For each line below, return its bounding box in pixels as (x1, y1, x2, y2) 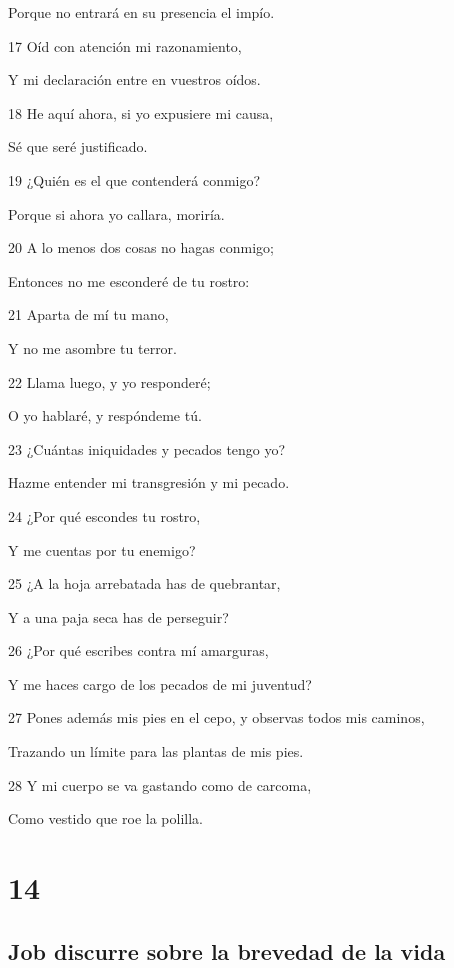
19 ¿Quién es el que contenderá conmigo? (8, 169, 261, 190)
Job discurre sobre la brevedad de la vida (8, 935, 446, 966)
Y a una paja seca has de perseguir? (8, 606, 229, 627)
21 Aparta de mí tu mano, (8, 304, 169, 325)
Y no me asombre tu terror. (8, 337, 177, 358)
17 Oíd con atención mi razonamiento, (8, 35, 242, 56)
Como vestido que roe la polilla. (8, 808, 203, 829)
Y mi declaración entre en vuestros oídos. (8, 69, 261, 90)
